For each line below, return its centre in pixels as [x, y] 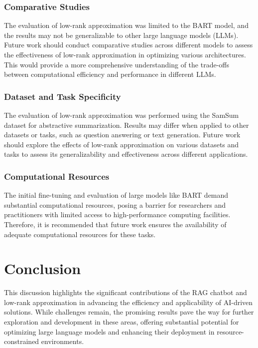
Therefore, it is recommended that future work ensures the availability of [115, 224]
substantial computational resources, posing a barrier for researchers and [115, 204]
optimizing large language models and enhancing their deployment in [109, 331]
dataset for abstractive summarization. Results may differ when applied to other [127, 125]
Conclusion [43, 268]
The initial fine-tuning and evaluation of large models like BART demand [116, 195]
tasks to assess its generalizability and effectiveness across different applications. [126, 154]
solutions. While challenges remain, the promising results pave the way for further [129, 312]
